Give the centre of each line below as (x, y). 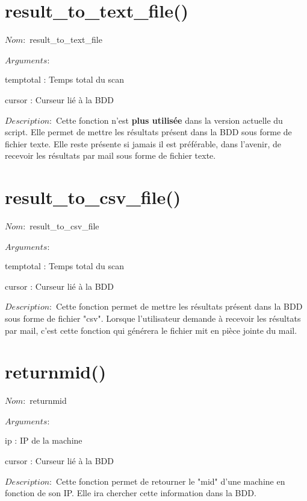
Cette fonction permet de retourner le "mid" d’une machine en (170, 481)
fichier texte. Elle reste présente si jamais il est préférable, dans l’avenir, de (143, 143)
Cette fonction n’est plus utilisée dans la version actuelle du (169, 120)
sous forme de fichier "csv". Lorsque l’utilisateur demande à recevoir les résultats (153, 318)
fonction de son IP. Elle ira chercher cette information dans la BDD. (131, 493)
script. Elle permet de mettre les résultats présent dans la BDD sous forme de (148, 132)
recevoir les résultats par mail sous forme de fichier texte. (110, 155)
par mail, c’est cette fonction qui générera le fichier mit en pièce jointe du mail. (151, 330)
